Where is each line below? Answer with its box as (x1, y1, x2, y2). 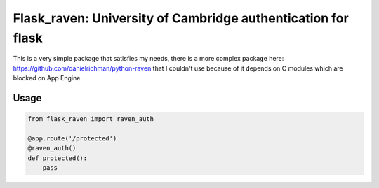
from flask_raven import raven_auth (27, 115, 154, 123)
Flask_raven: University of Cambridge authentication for (13, 10, 349, 26)
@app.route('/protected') (27, 134, 117, 143)
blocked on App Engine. (13, 74, 82, 82)
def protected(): (27, 154, 88, 162)
